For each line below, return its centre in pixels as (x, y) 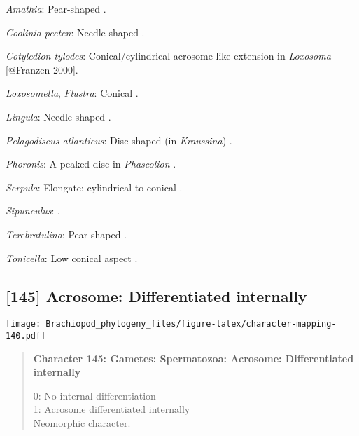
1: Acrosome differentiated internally (112, 409)
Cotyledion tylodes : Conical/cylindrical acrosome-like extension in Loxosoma (168, 56)
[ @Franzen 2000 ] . (42, 69)
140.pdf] (26, 335)
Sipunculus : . (33, 211)
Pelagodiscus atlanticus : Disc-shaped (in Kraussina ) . (119, 140)
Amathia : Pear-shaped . (56, 8)
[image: (23, 324)
